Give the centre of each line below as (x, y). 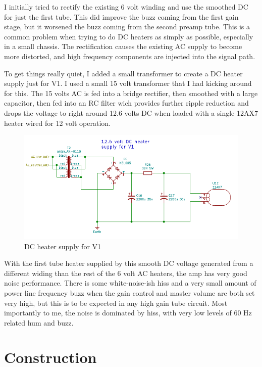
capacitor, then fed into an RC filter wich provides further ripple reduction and (126, 103)
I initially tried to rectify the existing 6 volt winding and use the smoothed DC (126, 7)
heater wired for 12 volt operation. (57, 123)
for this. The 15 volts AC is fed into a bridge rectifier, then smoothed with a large (131, 93)
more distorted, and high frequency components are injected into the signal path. (130, 56)
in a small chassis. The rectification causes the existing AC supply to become (123, 46)
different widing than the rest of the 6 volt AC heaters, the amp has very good (126, 273)
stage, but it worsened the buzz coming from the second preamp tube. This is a (127, 27)
